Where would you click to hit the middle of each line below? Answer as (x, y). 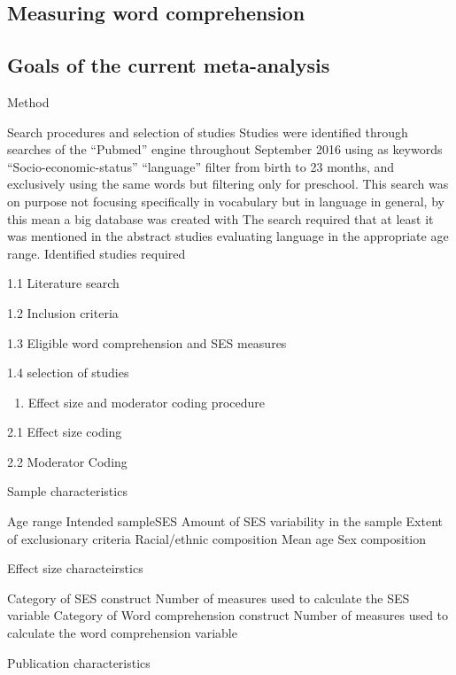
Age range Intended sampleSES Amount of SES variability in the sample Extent (225, 521)
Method (28, 101)
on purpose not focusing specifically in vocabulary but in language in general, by (226, 201)
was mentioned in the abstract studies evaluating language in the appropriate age (228, 236)
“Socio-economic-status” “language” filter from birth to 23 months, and (201, 166)
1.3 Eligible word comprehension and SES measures (147, 342)
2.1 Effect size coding (65, 432)
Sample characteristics (67, 491)
